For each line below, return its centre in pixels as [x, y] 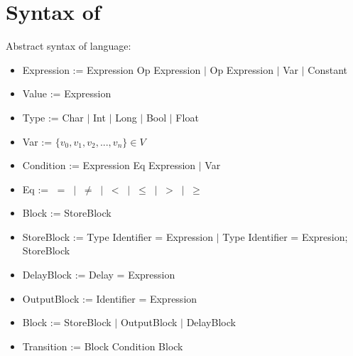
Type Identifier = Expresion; [285, 236]
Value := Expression [67, 93]
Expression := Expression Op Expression [112, 69]
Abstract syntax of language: [69, 46]
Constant [327, 69]
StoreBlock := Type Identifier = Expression [118, 236]
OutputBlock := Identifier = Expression [110, 298]
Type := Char [53, 117]
